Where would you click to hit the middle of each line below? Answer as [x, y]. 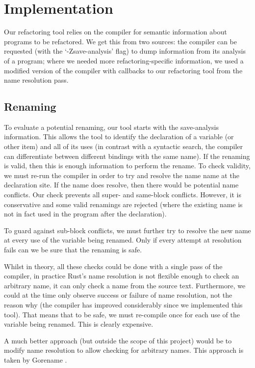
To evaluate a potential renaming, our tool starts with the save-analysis [111, 127]
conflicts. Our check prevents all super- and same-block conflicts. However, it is [123, 195]
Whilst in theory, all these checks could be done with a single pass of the [113, 266]
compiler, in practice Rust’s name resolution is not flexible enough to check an [122, 276]
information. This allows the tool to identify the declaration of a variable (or [119, 137]
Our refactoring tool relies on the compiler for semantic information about [115, 32]
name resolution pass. [36, 80]
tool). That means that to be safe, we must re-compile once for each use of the [122, 314]
